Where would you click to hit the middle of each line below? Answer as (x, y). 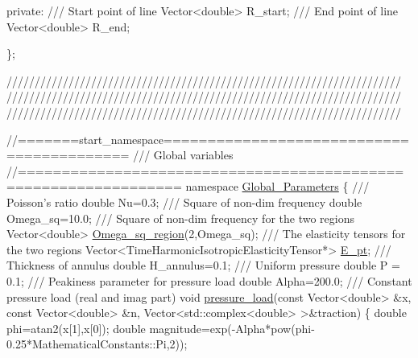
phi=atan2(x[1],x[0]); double (76, 328)
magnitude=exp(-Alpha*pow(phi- (232, 328)
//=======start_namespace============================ (208, 139)
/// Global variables (183, 155)
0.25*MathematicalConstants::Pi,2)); (97, 344)
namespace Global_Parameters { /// (277, 186)
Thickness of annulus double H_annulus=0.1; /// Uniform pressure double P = (203, 265)
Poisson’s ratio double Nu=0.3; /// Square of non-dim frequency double (184, 202)
